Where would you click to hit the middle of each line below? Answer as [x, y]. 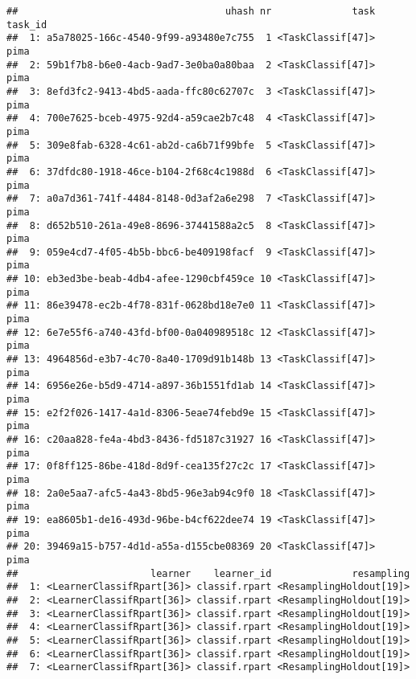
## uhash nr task [191, 11]
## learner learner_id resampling [208, 573]
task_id [27, 25]
